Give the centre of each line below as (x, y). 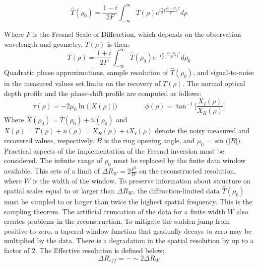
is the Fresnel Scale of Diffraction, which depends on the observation (137, 34)
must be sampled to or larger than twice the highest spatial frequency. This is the (128, 201)
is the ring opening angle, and (149, 140)
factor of (17, 250)
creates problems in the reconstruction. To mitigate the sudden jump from (117, 221)
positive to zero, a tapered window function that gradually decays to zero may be (128, 230)
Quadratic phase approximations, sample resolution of (86, 72)
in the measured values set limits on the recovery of (82, 83)
